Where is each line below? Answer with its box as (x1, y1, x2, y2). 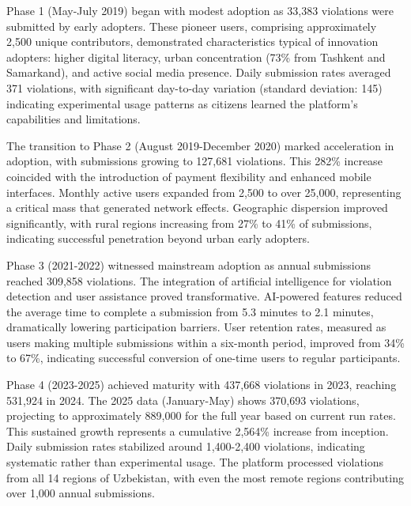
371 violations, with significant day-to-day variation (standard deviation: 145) (6, 79, 383, 96)
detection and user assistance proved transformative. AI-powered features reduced (6, 288, 402, 304)
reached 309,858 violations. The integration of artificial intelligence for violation (6, 272, 392, 289)
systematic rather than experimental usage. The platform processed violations (6, 454, 384, 470)
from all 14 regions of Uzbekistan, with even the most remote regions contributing (6, 469, 404, 485)
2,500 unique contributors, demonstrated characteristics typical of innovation (6, 33, 379, 50)
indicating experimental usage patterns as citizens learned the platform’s (6, 95, 358, 111)
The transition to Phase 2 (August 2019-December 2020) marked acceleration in (6, 137, 394, 153)
